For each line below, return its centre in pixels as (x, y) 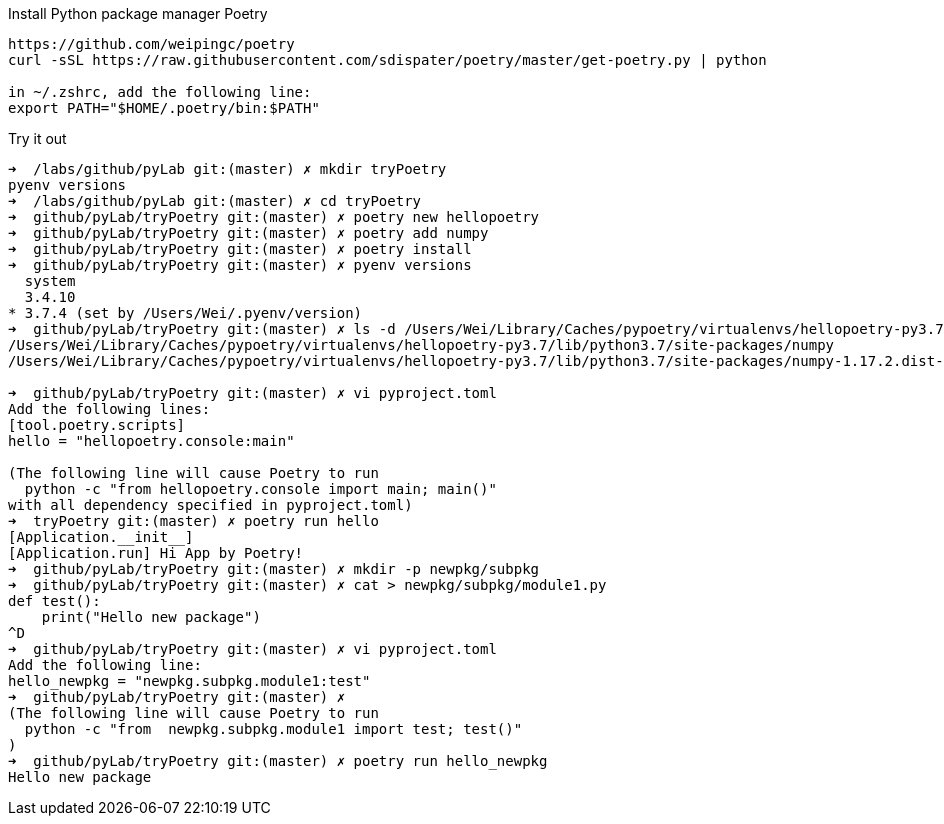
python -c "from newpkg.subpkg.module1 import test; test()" (273, 729)
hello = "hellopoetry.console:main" (151, 441)
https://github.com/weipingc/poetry (151, 44)
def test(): (54, 601)
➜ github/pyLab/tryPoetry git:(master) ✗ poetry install (240, 249)
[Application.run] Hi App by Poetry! (156, 553)
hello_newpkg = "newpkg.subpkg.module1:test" (189, 681)
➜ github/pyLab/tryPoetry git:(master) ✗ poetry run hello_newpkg (278, 761)
